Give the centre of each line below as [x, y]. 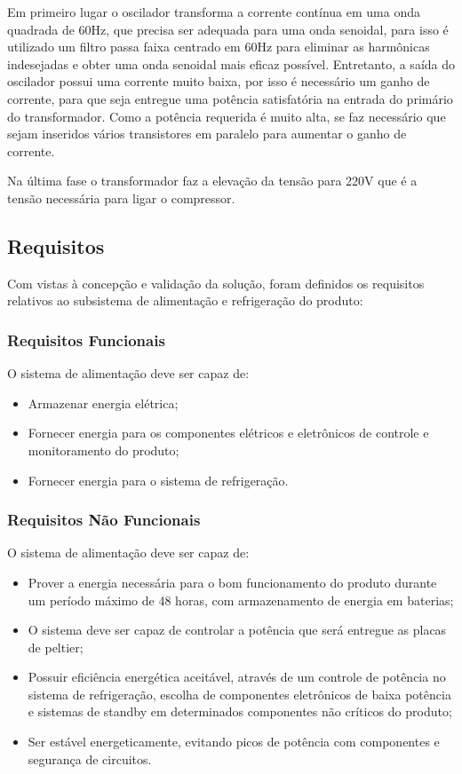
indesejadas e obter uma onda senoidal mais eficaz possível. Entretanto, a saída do [231, 63]
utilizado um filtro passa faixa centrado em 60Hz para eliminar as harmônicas [219, 47]
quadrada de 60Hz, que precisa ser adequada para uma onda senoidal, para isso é [228, 29]
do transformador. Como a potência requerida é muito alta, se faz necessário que [227, 116]
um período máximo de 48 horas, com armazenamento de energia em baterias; [241, 600]
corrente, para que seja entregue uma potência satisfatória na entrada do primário [230, 98]
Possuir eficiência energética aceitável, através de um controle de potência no [237, 677]
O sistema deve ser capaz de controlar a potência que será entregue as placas [237, 630]
